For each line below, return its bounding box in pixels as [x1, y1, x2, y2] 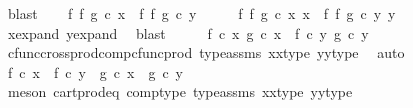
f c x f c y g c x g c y [7, 61, 183, 82]
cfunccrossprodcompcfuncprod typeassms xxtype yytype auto [7, 42, 405, 63]
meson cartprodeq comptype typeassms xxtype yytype [7, 81, 353, 102]
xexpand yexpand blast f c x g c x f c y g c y [7, 22, 369, 43]
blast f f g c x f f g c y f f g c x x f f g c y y [7, 3, 396, 23]
